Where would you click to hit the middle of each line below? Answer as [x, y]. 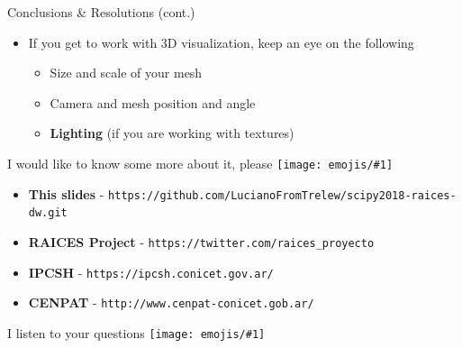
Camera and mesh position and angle [153, 102]
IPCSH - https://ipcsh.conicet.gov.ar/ [151, 272]
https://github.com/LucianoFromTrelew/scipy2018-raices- [282, 195]
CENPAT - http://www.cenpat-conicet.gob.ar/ [171, 302]
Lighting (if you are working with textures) [172, 133]
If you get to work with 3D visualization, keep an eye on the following [221, 42]
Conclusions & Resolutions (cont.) [101, 12]
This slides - [66, 193]
